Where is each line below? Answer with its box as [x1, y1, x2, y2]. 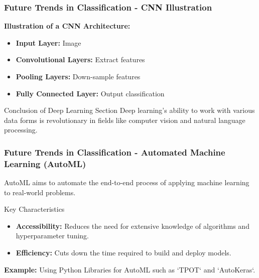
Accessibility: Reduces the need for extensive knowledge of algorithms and [16, 220, 249, 231]
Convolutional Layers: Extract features [16, 54, 145, 65]
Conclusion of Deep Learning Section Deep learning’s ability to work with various [4, 105, 255, 115]
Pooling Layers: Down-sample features [16, 71, 141, 81]
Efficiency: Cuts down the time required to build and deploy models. [16, 247, 231, 258]
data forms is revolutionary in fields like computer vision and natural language [4, 114, 245, 125]
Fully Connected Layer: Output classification [16, 88, 165, 98]
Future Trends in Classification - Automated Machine [4, 146, 225, 158]
